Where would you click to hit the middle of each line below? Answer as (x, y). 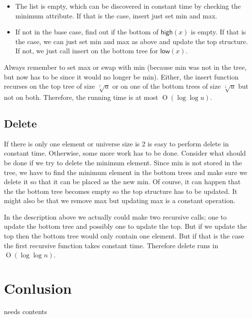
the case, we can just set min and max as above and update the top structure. (132, 41)
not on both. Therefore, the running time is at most (81, 97)
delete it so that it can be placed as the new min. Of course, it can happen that (122, 182)
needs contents (25, 311)
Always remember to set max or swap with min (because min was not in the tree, (125, 67)
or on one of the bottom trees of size (167, 86)
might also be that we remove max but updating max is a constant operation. (120, 200)
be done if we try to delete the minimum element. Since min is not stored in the (123, 162)
